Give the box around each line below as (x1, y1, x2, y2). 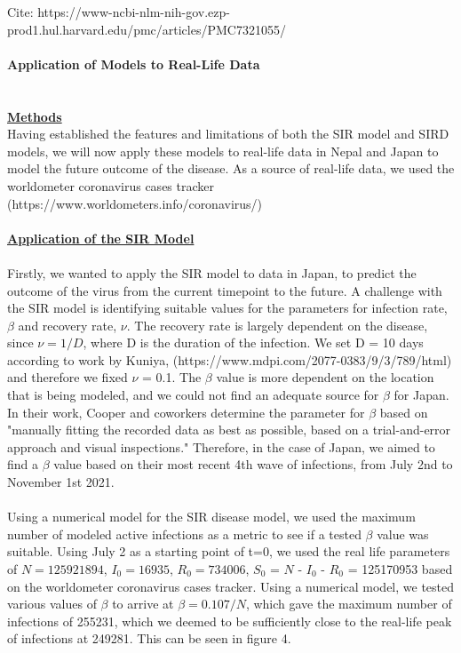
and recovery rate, (18, 315, 117, 334)
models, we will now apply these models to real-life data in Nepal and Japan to (7, 141, 439, 160)
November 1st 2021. (7, 473, 115, 491)
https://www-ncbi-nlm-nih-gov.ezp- (37, 3, 230, 20)
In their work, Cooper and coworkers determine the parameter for (7, 402, 365, 421)
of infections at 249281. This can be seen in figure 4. (7, 629, 291, 648)
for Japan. (393, 386, 449, 404)
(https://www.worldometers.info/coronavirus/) (7, 194, 263, 212)
